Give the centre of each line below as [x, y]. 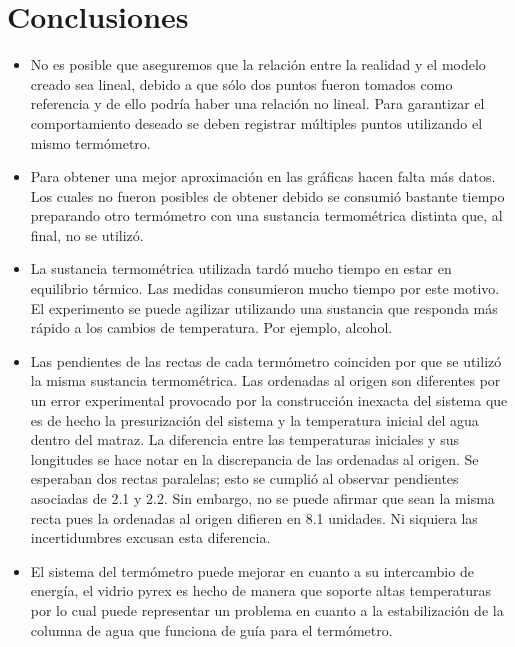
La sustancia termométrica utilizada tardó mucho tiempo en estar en [241, 268]
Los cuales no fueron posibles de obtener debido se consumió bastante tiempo [267, 195]
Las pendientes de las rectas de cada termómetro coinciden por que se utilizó [266, 360]
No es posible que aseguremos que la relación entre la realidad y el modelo [258, 64]
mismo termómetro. [90, 142]
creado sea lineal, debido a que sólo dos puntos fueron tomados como [241, 83]
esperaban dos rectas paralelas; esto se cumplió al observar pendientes [244, 478]
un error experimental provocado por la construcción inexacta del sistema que [269, 400]
